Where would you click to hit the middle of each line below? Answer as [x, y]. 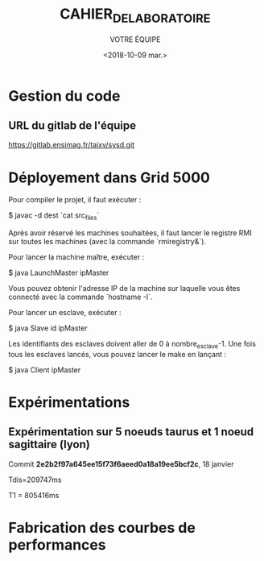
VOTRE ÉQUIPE [135, 39]
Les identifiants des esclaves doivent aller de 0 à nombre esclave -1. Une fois [132, 345]
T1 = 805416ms [34, 495]
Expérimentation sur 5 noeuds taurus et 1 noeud [131, 432]
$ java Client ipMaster [45, 370]
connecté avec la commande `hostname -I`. [80, 297]
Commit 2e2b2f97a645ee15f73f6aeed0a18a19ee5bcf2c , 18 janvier [121, 463]
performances [57, 545]
